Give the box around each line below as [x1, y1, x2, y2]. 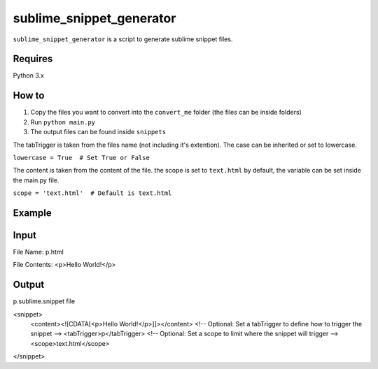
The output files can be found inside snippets [30, 128, 167, 136]
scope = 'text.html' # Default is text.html [13, 189, 172, 197]
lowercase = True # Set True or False [13, 154, 150, 161]
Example [13, 207, 52, 219]
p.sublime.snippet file [13, 297, 76, 305]
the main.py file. [13, 175, 59, 184]
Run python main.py [30, 117, 96, 126]
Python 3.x [13, 71, 45, 80]
